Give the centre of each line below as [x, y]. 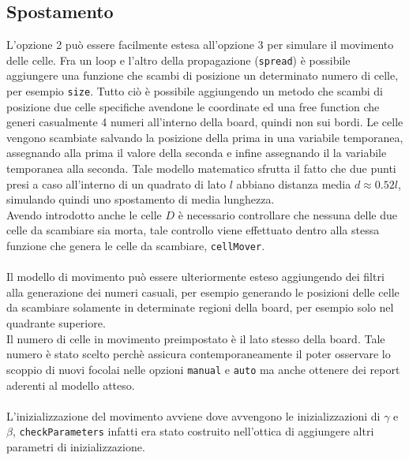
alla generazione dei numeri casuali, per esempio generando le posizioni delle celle [203, 292]
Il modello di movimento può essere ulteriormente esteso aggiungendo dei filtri [195, 277]
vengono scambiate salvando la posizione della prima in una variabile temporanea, [205, 137]
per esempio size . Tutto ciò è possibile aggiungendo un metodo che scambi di [195, 91]
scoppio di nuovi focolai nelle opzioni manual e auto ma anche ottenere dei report [203, 369]
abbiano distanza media [294, 183]
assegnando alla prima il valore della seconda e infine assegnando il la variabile [197, 153]
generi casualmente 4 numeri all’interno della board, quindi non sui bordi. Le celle [205, 122]
